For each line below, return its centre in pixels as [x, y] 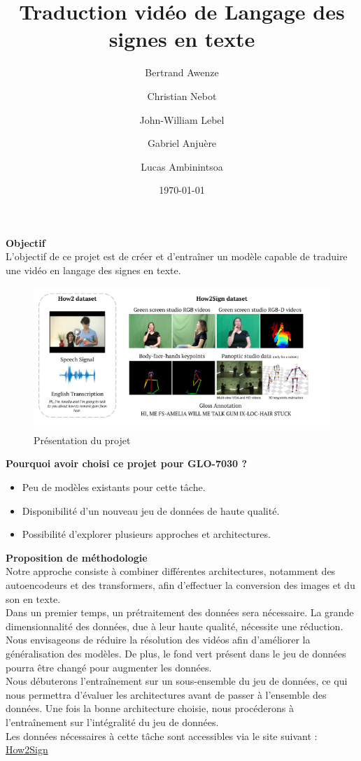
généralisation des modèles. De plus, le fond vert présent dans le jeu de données [176, 654]
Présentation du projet [82, 440]
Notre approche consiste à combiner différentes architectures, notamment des [171, 571]
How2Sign [27, 749]
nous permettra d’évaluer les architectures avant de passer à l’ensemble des [166, 694]
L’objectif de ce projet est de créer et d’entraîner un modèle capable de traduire [177, 256]
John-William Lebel [182, 119]
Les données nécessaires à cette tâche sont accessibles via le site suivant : [162, 735]
